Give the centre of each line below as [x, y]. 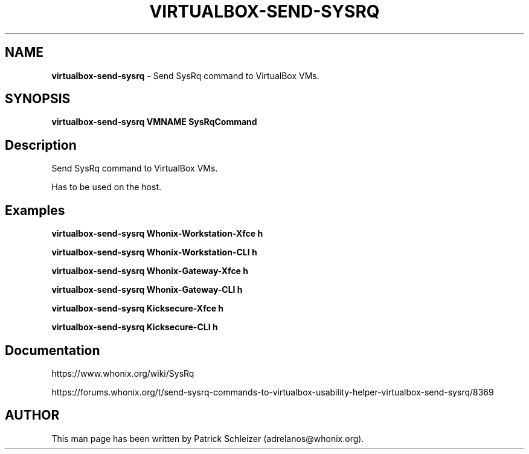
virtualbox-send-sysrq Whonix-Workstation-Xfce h [157, 234]
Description [41, 145]
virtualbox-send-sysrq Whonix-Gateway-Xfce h [150, 271]
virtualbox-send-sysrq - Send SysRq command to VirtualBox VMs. [185, 75]
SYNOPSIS [38, 99]
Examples [35, 210]
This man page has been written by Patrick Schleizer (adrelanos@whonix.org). [208, 438]
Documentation [53, 350]
